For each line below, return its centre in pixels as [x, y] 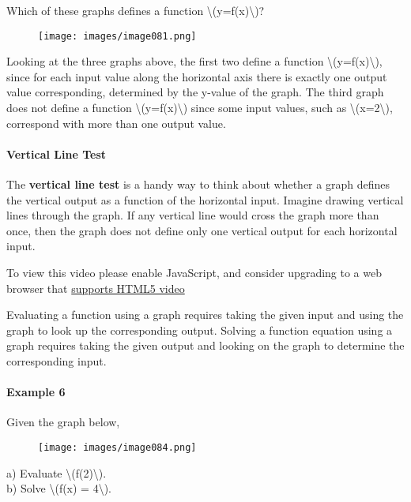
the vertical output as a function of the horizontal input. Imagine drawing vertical [205, 199]
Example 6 [36, 392]
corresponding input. [57, 360]
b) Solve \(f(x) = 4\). [59, 488]
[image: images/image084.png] [117, 447]
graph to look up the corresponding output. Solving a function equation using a [200, 330]
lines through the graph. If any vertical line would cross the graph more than [193, 215]
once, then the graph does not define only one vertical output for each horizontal [202, 230]
